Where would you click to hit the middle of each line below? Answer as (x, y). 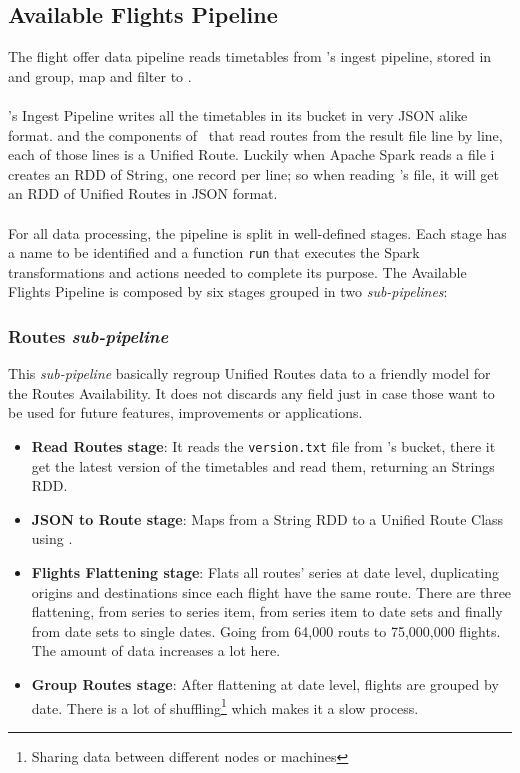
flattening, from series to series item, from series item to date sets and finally (267, 611)
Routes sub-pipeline (88, 335)
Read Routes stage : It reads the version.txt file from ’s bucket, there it (263, 445)
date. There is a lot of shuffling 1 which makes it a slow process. (225, 706)
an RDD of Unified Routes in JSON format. (143, 193)
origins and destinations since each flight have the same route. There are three (271, 591)
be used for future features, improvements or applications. (185, 412)
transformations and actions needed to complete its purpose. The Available (237, 271)
